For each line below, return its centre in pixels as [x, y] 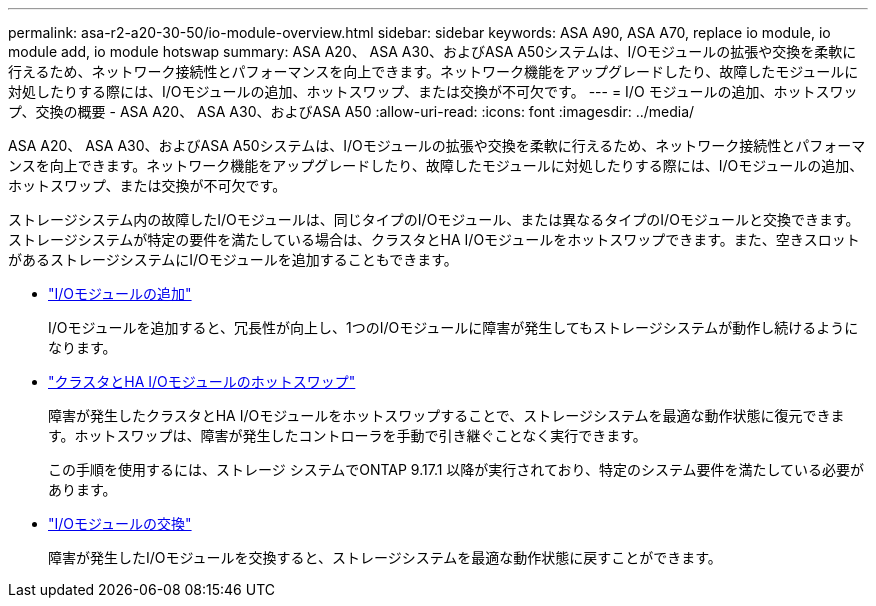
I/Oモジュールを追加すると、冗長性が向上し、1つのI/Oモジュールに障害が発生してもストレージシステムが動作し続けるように [453, 327]
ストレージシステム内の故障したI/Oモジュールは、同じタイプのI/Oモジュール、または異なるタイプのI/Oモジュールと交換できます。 [434, 219]
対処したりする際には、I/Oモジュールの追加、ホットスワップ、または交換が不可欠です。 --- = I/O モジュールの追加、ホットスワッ [433, 91]
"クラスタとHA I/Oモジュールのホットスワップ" [202, 381]
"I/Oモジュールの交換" [120, 523]
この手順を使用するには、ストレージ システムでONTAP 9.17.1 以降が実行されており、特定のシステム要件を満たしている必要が [456, 469]
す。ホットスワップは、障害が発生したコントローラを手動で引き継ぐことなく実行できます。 [347, 435]
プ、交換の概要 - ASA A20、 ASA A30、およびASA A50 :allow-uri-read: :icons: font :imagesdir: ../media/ [351, 111]
